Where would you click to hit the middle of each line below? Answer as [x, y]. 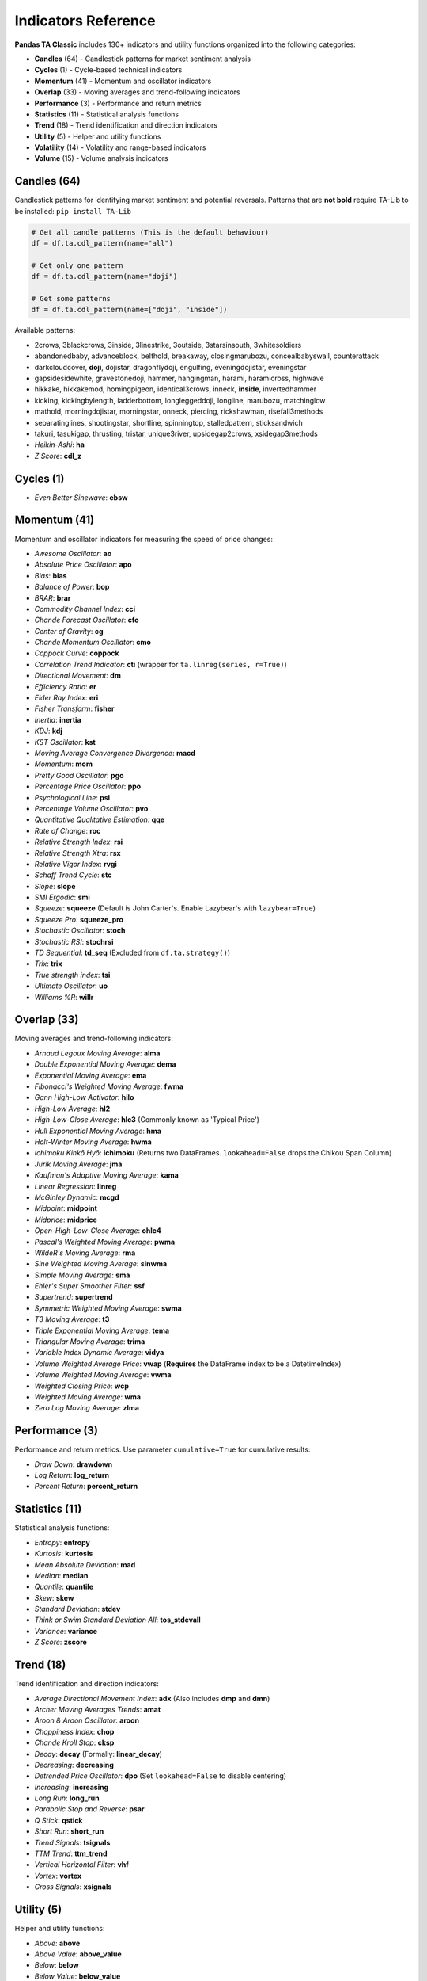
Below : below [57, 1965]
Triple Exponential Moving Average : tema [102, 1330]
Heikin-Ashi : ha [59, 445]
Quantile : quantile [64, 1587]
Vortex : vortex [58, 1876]
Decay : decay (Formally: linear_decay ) [98, 1754]
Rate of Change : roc [68, 830]
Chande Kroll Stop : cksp [74, 1742]
